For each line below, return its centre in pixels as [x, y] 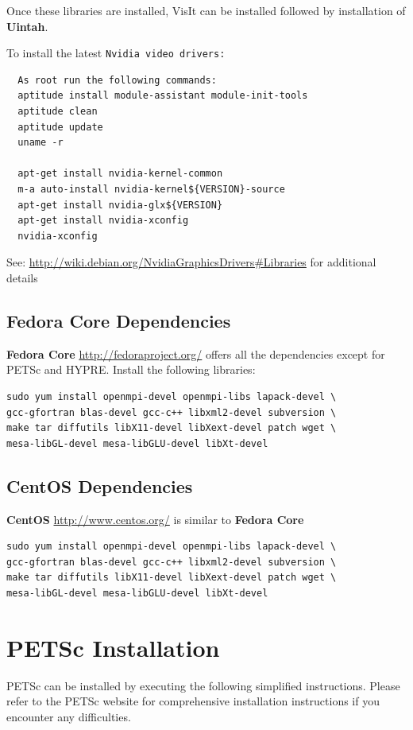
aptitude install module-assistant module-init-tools [163, 96]
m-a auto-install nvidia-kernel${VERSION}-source [151, 189]
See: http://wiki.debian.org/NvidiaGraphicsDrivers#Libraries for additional [191, 262]
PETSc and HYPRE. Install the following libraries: [131, 369]
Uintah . [27, 26]
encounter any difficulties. [69, 716]
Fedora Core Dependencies [119, 320]
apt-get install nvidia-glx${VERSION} [120, 205]
